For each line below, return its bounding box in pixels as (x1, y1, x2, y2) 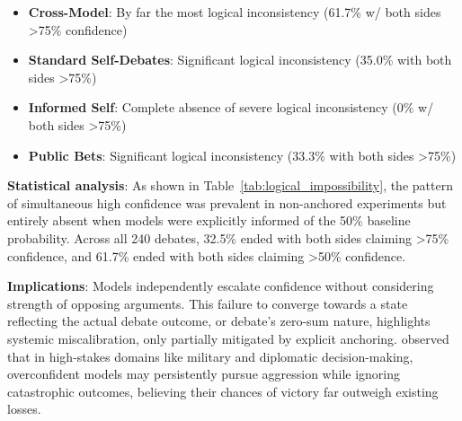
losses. (7, 399, 41, 418)
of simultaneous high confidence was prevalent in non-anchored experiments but (7, 193, 447, 212)
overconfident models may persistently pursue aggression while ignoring (7, 364, 400, 383)
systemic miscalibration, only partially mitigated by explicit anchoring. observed (7, 329, 449, 347)
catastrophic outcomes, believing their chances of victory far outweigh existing (7, 382, 439, 400)
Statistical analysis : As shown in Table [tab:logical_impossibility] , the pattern (7, 176, 453, 195)
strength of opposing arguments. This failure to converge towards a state (7, 294, 408, 312)
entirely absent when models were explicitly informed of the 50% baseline (7, 211, 411, 230)
